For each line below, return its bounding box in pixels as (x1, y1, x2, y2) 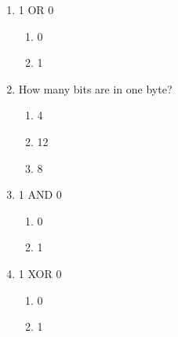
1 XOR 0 (18, 265, 62, 281)
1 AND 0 (18, 186, 62, 203)
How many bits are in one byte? (18, 80, 173, 97)
